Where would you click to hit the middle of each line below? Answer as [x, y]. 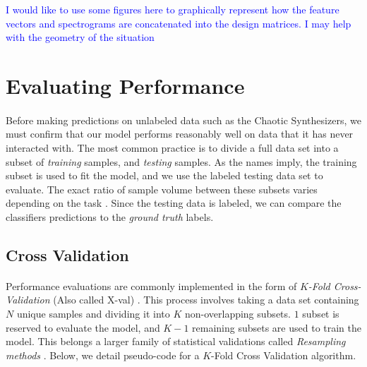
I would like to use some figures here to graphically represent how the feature [173, 9]
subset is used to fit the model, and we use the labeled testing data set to [164, 175]
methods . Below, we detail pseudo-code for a [103, 355]
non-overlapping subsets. [237, 314]
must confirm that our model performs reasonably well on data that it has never [180, 134]
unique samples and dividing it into [93, 314]
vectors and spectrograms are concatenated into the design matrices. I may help [179, 23]
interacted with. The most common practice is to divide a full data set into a [172, 147]
